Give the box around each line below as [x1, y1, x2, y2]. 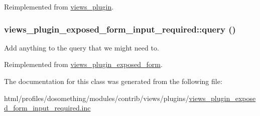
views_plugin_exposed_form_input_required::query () [4, 22, 236, 35]
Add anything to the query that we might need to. [4, 42, 159, 52]
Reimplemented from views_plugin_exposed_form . [4, 59, 163, 69]
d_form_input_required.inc [4, 102, 91, 113]
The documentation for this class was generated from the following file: [4, 76, 222, 86]
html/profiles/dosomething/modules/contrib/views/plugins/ [4, 92, 189, 103]
